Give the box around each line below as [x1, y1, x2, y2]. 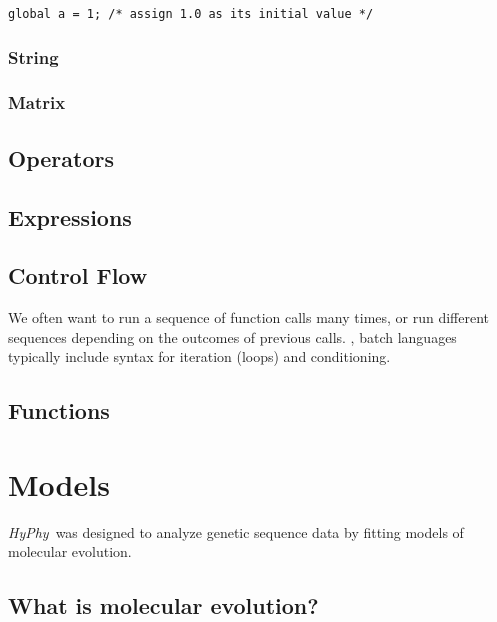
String [8, 44, 59, 69]
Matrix [8, 90, 66, 115]
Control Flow [8, 260, 148, 291]
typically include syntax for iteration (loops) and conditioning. [8, 346, 391, 367]
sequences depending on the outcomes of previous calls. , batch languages [8, 326, 457, 347]
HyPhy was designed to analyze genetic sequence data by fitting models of [8, 521, 464, 542]
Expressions [8, 201, 132, 232]
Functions [8, 395, 110, 426]
